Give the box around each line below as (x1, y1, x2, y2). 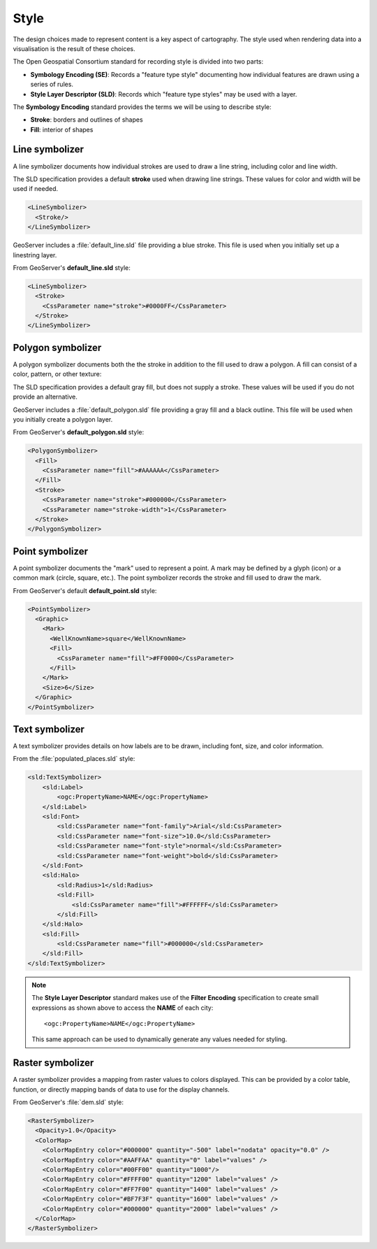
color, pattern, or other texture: (13, 370, 102, 378)
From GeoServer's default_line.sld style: (13, 263, 131, 272)
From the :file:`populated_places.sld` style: (13, 755, 135, 763)
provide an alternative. (13, 392, 78, 401)
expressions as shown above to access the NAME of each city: (31, 1004, 214, 1012)
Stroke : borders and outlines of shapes (30, 115, 143, 124)
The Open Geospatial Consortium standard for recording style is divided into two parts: (13, 57, 264, 66)
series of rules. (30, 80, 73, 89)
